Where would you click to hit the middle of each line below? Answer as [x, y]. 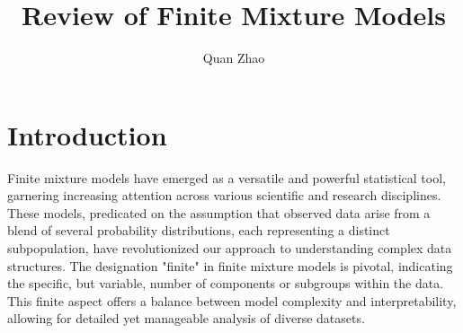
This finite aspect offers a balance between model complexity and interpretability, [232, 300]
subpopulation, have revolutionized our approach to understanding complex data [230, 248]
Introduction [87, 134]
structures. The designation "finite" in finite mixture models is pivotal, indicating [230, 265]
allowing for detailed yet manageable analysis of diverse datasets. [186, 318]
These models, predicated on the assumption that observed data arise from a [219, 212]
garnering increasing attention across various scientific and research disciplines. [224, 195]
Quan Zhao [234, 58]
